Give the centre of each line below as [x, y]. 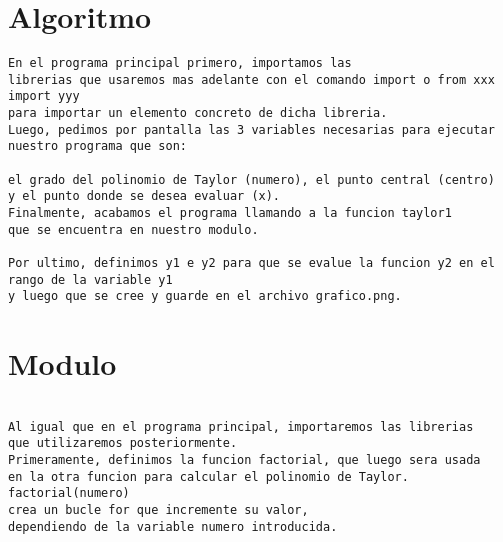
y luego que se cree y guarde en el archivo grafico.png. [205, 296]
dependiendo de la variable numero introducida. [173, 526]
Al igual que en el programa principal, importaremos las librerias [241, 426]
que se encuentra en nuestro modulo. [133, 229]
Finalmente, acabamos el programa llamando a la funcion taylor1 [230, 213]
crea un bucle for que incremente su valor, [158, 510]
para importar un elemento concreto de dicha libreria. [198, 113]
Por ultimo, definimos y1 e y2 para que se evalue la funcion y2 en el [251, 263]
